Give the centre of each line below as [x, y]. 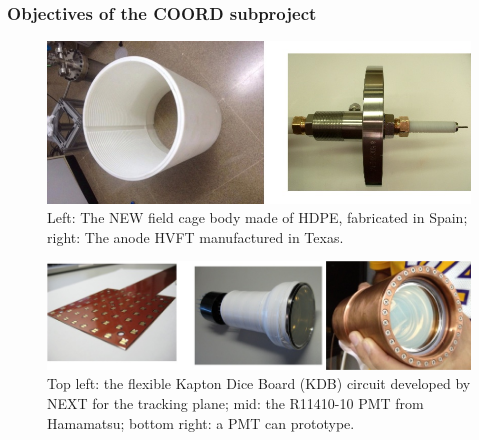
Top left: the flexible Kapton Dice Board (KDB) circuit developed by [259, 383]
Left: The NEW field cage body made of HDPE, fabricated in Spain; [257, 217]
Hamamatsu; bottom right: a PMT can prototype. [201, 422]
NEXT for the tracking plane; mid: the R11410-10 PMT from [235, 403]
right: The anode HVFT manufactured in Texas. [195, 236]
